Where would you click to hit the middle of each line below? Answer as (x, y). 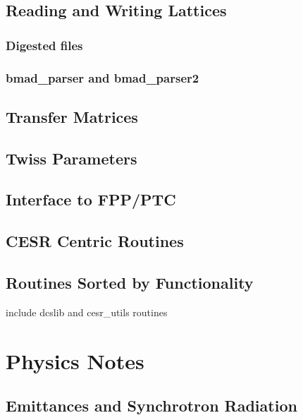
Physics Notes (75, 360)
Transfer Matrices (72, 116)
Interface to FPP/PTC (91, 199)
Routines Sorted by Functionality (130, 282)
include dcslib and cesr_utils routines (87, 312)
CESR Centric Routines (95, 241)
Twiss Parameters (72, 158)
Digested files (44, 45)
